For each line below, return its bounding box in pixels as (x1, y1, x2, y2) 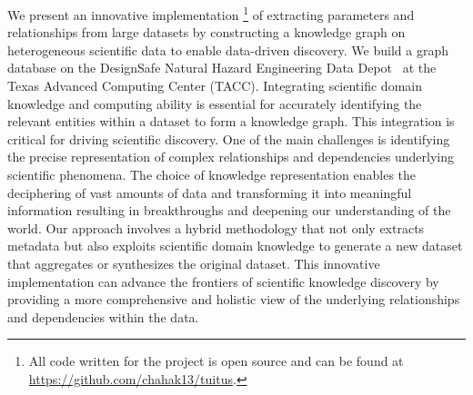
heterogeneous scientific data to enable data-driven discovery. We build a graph (7, 40, 448, 59)
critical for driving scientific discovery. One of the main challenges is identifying (7, 129, 450, 148)
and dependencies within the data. (7, 307, 199, 326)
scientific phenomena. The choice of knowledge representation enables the (7, 165, 417, 183)
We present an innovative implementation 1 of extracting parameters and (7, 3, 415, 24)
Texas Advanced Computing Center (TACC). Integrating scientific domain (7, 76, 422, 95)
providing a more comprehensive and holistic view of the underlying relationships (7, 290, 460, 309)
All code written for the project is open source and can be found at (28, 351, 404, 370)
